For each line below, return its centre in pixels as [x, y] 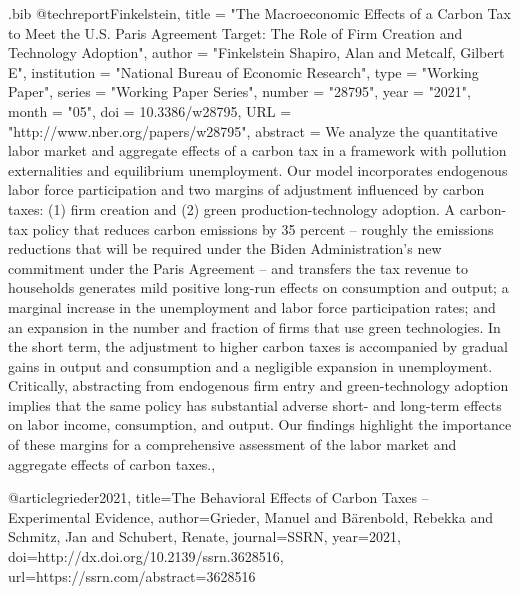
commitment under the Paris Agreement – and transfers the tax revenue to [238, 267]
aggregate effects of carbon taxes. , [112, 463]
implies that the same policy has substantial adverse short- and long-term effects [255, 404]
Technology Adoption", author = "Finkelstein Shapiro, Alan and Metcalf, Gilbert [256, 52]
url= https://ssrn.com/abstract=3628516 [132, 575]
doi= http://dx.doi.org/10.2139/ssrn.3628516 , [146, 556]
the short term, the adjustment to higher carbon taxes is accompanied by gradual [258, 346]
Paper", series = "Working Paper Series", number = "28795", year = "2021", [239, 91]
